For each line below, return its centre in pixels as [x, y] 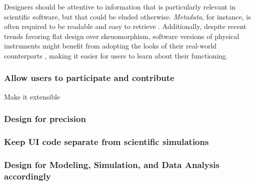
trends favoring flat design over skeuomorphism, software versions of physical [122, 36]
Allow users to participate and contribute [89, 78]
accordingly [27, 176]
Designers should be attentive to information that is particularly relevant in [120, 6]
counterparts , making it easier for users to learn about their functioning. [116, 55]
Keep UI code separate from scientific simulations [106, 142]
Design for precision [45, 119]
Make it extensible [32, 96]
